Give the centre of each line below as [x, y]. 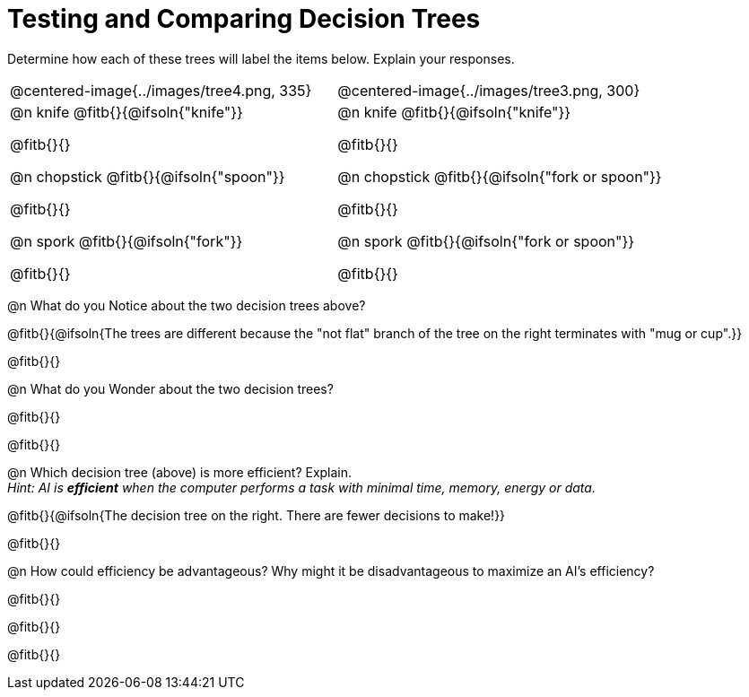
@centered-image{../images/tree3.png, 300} [489, 90]
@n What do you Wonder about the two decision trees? [170, 388]
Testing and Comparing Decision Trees [244, 19]
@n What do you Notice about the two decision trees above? [187, 305]
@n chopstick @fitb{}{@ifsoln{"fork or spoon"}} [500, 176]
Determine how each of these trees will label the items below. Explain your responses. [261, 58]
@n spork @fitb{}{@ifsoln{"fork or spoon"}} [486, 241]
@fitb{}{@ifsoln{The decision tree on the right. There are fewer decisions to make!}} [257, 515]
